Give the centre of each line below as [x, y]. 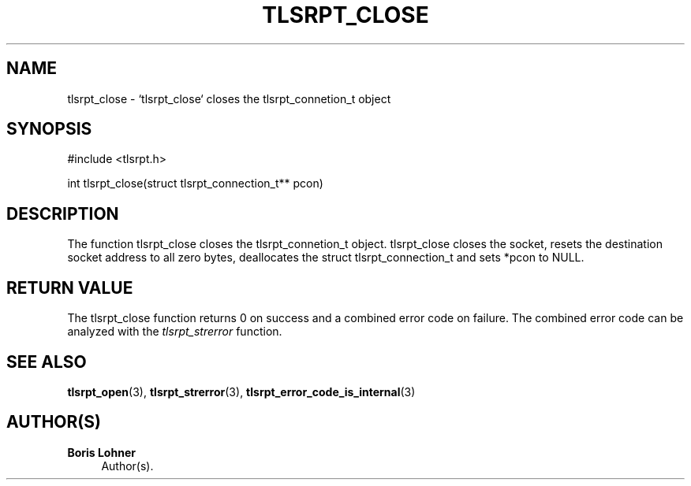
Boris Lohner [101, 452]
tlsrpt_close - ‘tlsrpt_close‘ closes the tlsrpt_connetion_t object [229, 98]
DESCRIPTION [63, 213]
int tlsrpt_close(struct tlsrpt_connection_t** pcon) [195, 184]
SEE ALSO [47, 362]
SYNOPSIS [49, 129]
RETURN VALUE [70, 288]
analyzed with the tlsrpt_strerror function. [175, 332]
